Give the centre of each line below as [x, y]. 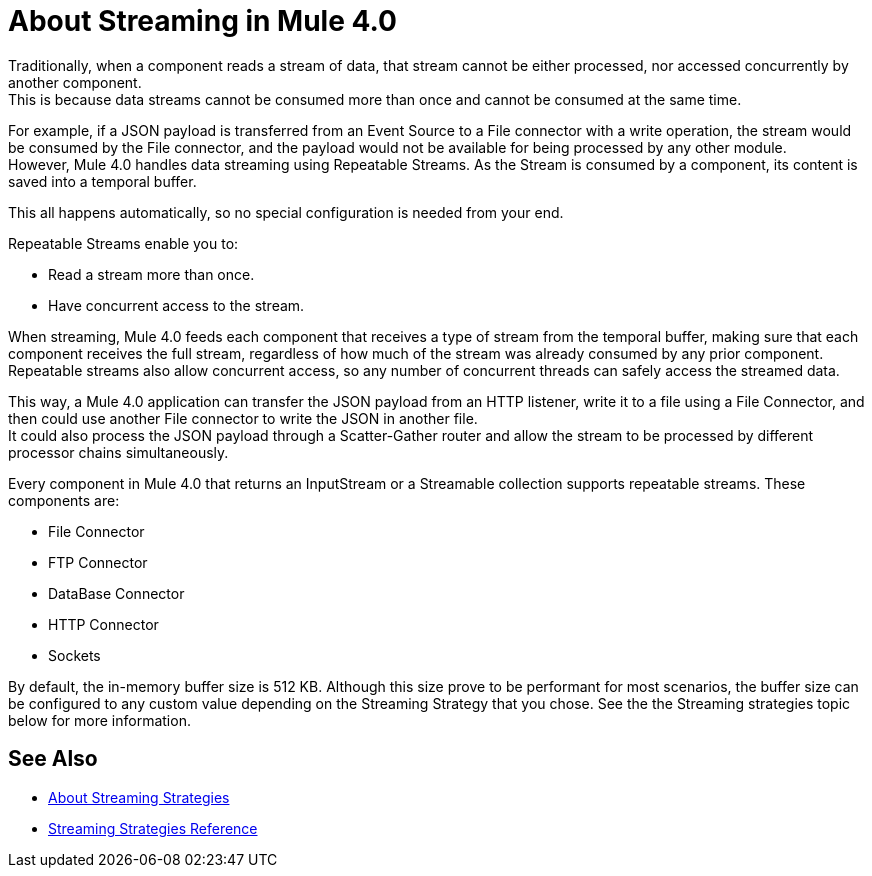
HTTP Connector [103, 624]
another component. [75, 82]
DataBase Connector [116, 593]
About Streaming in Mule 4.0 [202, 21]
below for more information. [99, 720]
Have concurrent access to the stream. [176, 305]
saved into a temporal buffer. [102, 181]
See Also [53, 759]
